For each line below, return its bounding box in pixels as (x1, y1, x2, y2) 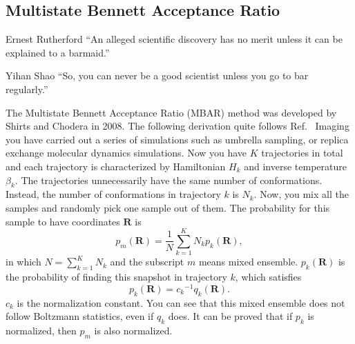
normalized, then (6, 323, 77, 337)
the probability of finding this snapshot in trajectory (6, 270, 227, 284)
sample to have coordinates (6, 214, 120, 228)
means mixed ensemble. (198, 254, 298, 269)
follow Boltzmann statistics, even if (6, 309, 154, 323)
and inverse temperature (244, 159, 347, 173)
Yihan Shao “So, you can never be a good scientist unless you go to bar (6, 68, 309, 83)
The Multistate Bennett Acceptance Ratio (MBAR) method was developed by (6, 105, 337, 119)
